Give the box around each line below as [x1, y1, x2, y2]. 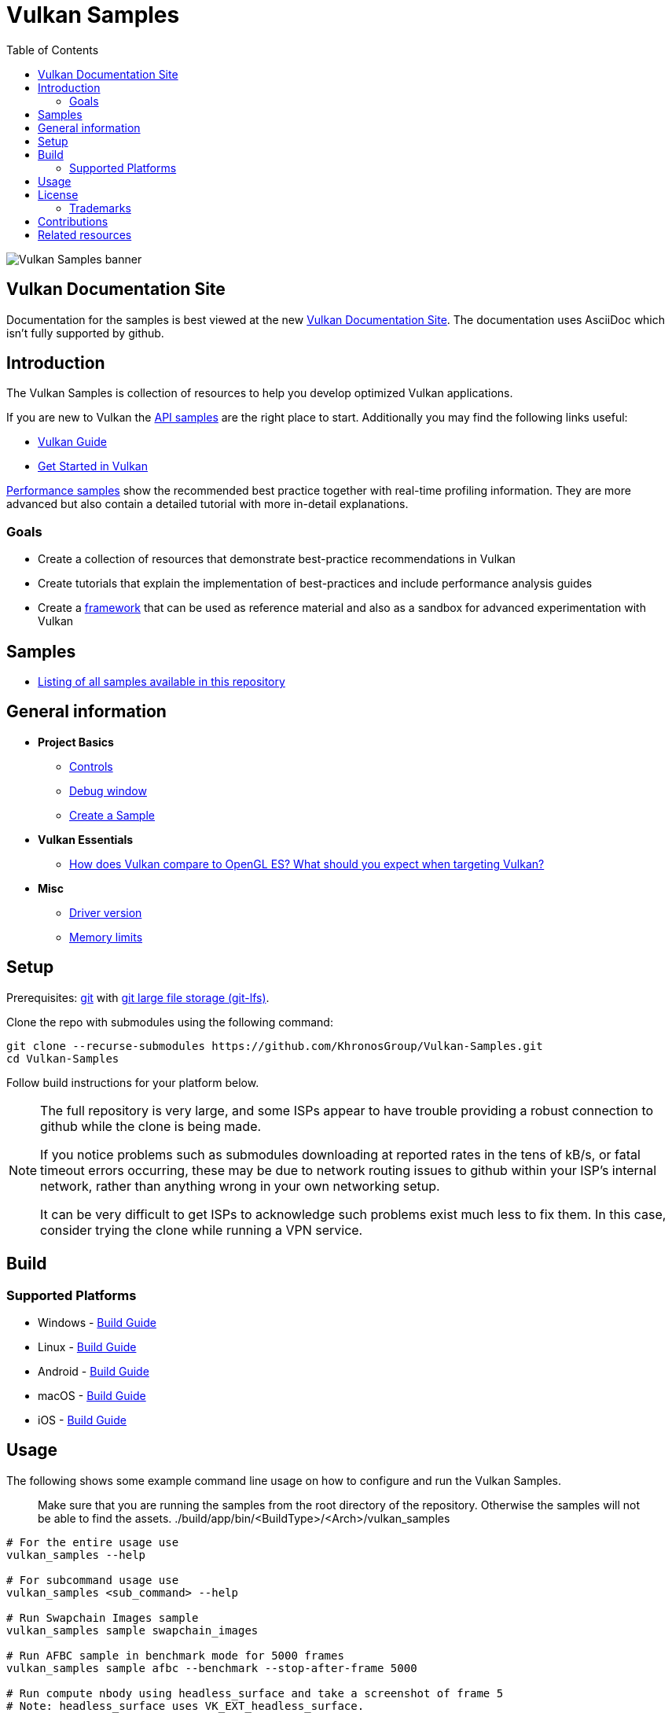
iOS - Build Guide [38, 1413, 127, 1427]
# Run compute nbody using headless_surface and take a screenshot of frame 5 [6, 1686, 504, 1700]
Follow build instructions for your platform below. [6, 1075, 259, 1089]
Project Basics [38, 735, 114, 749]
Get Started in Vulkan [38, 459, 148, 473]
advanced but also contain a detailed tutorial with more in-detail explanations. [6, 497, 409, 511]
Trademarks [69, 201, 131, 215]
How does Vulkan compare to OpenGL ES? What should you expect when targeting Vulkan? [69, 856, 545, 871]
